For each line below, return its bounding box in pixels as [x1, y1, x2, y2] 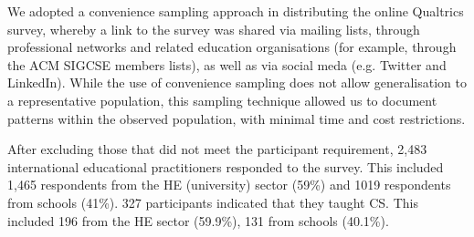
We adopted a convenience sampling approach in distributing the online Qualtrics [7, 2, 464, 20]
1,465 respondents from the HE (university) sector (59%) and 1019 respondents [7, 175, 451, 194]
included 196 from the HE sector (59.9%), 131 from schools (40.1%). [7, 211, 389, 230]
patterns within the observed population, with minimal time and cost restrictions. [7, 108, 466, 128]
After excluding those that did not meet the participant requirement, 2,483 [7, 139, 427, 159]
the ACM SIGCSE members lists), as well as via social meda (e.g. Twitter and [7, 55, 447, 74]
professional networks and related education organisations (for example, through [7, 37, 457, 57]
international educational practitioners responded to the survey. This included [7, 157, 444, 176]
